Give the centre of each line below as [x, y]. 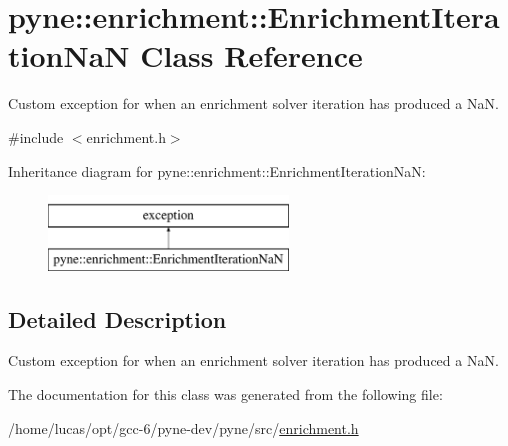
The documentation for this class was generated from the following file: [225, 394]
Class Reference [251, 55]
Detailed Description [117, 318]
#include [36, 136]
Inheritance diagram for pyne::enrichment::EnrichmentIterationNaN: [217, 170]
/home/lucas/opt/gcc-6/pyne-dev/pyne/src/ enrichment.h [183, 427]
